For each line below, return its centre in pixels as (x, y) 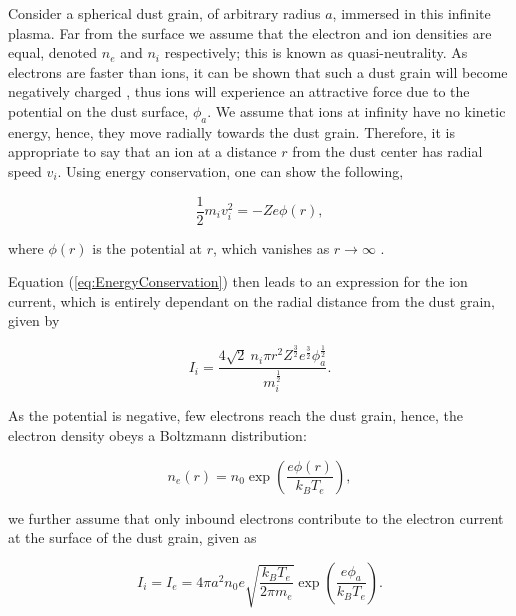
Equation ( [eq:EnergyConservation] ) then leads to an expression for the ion (238, 281)
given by (34, 320)
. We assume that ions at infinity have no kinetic (356, 110)
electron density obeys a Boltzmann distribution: (157, 435)
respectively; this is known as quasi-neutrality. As (316, 52)
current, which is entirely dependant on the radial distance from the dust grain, (252, 300)
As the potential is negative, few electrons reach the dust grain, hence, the (235, 415)
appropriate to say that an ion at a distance (142, 151)
